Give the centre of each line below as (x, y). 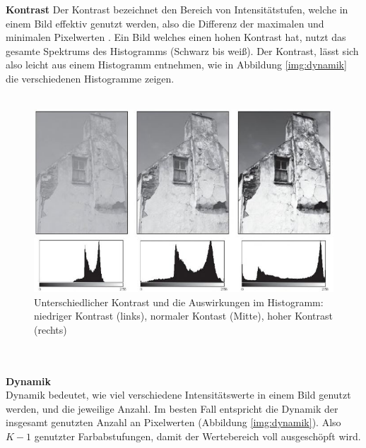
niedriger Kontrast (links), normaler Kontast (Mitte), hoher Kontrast (183, 316)
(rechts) (51, 329)
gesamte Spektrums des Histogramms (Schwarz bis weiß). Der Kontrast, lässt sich (182, 50)
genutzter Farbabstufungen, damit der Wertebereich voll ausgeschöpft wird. (197, 436)
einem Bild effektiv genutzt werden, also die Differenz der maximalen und (165, 23)
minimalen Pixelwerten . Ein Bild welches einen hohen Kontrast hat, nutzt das (176, 37)
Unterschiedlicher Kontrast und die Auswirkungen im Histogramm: (179, 302)
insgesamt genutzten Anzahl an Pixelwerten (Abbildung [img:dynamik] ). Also (173, 422)
